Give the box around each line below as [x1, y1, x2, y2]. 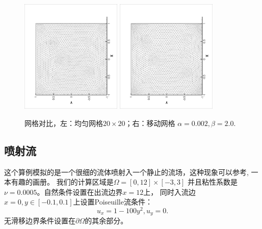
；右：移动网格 [125, 117, 175, 128]
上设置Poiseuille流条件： [73, 196, 152, 207]
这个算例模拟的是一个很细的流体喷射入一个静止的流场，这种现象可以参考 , [4, 166, 249, 177]
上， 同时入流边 [143, 186, 196, 197]
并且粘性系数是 [188, 176, 238, 187]
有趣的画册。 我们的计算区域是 [11, 176, 114, 187]
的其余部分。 [85, 215, 128, 226]
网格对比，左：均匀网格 [24, 117, 103, 128]
